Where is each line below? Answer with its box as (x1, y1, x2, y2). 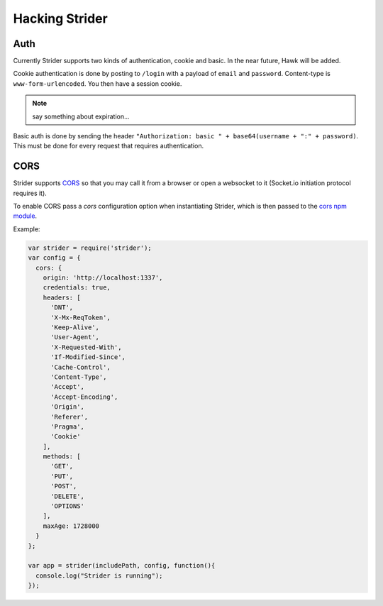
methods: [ (43, 453, 81, 461)
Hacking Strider (13, 11, 108, 26)
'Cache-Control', (50, 363, 111, 371)
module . (13, 211, 38, 220)
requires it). (13, 189, 48, 197)
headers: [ (43, 293, 81, 302)
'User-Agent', (50, 334, 99, 341)
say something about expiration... (32, 112, 131, 121)
